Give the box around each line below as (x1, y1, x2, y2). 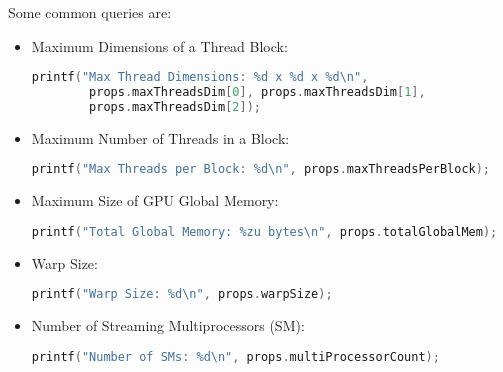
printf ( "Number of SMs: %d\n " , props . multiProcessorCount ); (31, 349, 440, 364)
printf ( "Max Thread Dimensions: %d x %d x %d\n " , (31, 70, 369, 85)
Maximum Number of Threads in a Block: (31, 127, 290, 148)
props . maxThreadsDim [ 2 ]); (89, 99, 261, 114)
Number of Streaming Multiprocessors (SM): (31, 315, 305, 336)
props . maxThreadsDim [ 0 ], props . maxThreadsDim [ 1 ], (89, 85, 426, 100)
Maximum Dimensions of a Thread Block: (31, 35, 288, 56)
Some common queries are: (8, 2, 172, 22)
